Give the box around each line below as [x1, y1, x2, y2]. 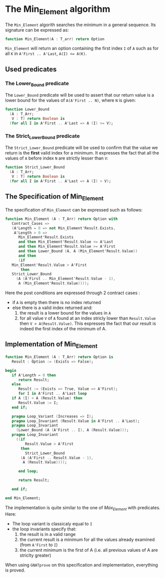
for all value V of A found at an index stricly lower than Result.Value [19, 315, 156, 321]
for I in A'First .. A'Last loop [18, 391, 87, 396]
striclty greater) [19, 552, 52, 558]
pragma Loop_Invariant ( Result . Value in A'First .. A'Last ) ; [11, 419, 140, 423]
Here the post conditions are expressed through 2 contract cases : [5, 290, 140, 296]
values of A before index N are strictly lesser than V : [5, 155, 108, 161]
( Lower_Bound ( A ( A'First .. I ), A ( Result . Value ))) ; [16, 427, 129, 433]
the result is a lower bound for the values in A [19, 310, 111, 316]
